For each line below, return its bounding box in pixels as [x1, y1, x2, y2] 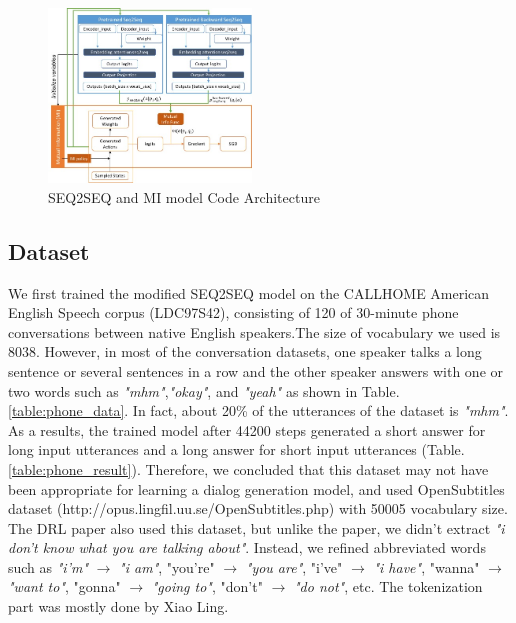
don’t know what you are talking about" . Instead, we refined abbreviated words [8, 537, 486, 558]
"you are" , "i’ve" [245, 556, 343, 577]
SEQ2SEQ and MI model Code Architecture [48, 186, 320, 207]
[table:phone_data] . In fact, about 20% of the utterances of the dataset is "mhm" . [8, 400, 509, 421]
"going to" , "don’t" [151, 576, 263, 597]
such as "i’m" [8, 556, 89, 577]
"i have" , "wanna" [373, 556, 480, 577]
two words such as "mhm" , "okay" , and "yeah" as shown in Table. [8, 380, 400, 401]
